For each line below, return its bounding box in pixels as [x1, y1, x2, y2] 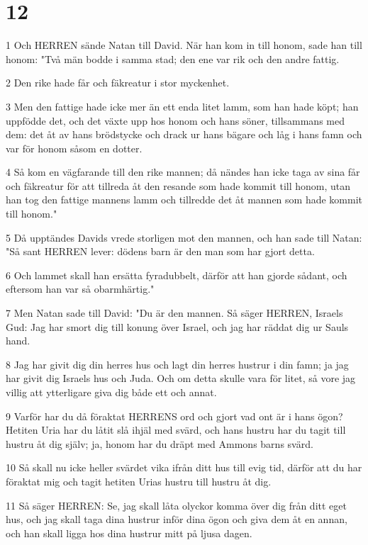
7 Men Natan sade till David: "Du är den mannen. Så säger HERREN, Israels [6, 305, 343, 320]
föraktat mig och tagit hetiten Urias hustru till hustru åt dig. [6, 473, 272, 488]
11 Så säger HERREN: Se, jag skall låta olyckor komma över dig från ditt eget [6, 498, 347, 512]
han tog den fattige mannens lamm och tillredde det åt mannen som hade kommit [6, 192, 363, 207]
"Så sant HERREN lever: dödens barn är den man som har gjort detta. [6, 244, 315, 259]
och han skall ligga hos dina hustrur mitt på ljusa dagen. [6, 525, 252, 540]
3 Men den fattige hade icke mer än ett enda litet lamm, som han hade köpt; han [6, 99, 359, 113]
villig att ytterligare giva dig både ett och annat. [6, 385, 217, 399]
